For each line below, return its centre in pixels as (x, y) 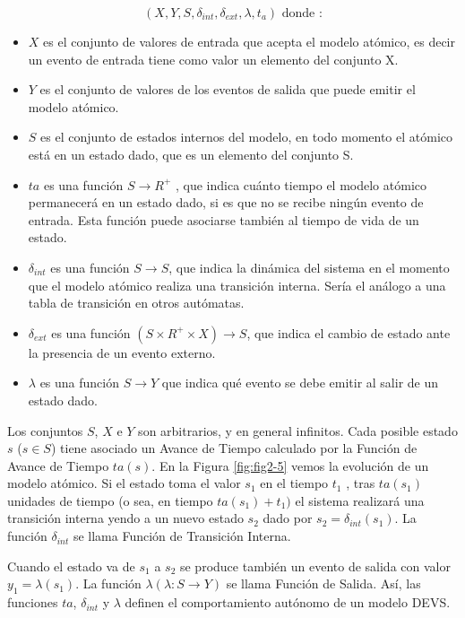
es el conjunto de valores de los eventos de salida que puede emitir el (228, 89)
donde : (302, 13)
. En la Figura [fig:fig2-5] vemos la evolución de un (290, 465)
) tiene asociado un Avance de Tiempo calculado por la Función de (234, 448)
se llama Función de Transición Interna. (182, 536)
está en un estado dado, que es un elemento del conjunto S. (191, 154)
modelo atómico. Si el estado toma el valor (124, 483)
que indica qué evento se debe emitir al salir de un (300, 383)
